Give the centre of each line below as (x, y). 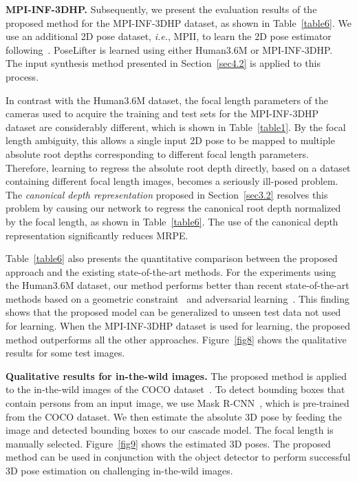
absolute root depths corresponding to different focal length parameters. (157, 153)
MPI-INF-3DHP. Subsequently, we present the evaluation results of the (161, 9)
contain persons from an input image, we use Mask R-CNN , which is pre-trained (177, 403)
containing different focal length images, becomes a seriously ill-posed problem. (172, 181)
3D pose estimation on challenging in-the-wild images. (119, 470)
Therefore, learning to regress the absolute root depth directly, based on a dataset (178, 167)
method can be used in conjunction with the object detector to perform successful (178, 457)
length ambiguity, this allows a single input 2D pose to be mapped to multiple (170, 140)
